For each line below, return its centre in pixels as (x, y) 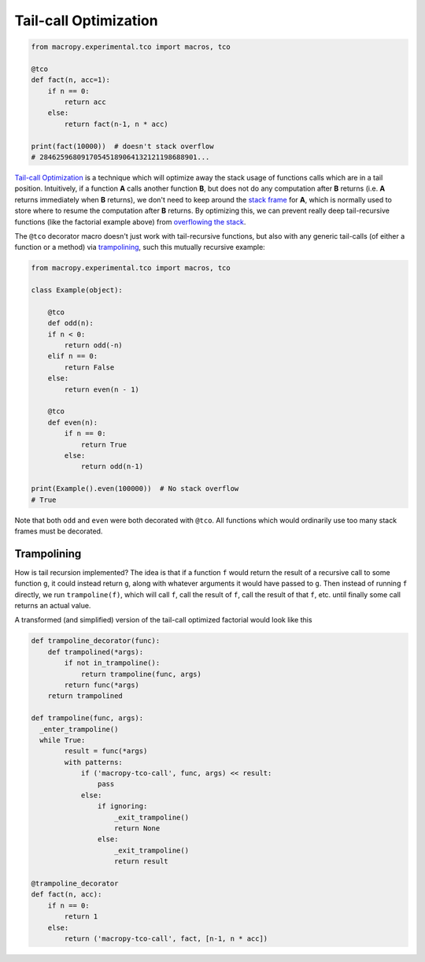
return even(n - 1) (102, 389)
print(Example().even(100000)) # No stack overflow (135, 489)
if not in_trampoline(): (112, 663)
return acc (85, 102)
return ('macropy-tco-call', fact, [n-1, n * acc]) (166, 938)
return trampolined (85, 696)
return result (141, 862)
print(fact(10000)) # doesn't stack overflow (122, 146)
